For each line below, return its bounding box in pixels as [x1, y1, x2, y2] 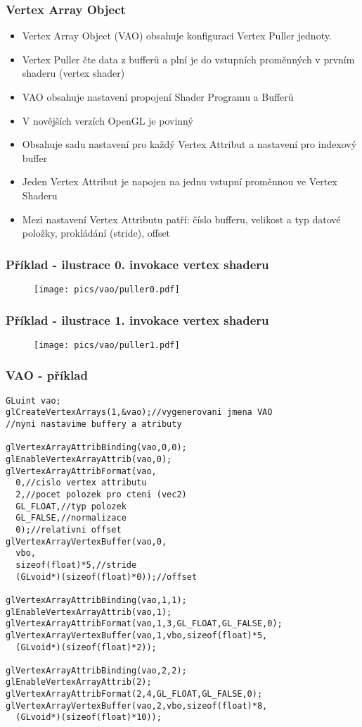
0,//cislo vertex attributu [15, 478, 147, 488]
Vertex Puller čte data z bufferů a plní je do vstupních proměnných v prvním [22, 51, 355, 66]
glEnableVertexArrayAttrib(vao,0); [6, 454, 172, 464]
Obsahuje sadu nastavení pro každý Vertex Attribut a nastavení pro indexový [22, 137, 357, 151]
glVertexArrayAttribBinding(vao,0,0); [6, 442, 187, 453]
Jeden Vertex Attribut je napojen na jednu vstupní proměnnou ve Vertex [22, 174, 337, 189]
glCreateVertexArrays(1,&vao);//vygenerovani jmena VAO [6, 407, 273, 418]
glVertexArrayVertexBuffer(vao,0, [6, 536, 167, 547]
